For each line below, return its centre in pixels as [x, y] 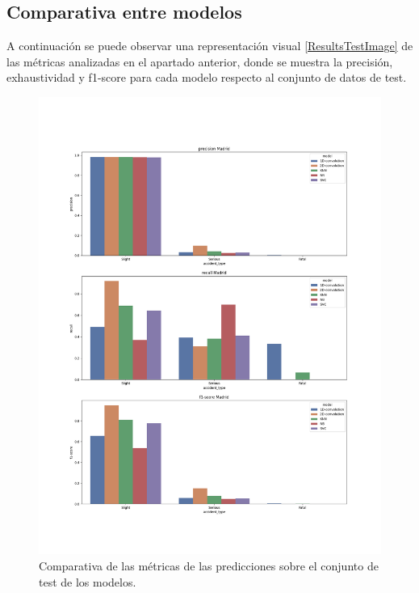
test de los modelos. [88, 581]
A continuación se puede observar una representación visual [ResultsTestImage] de [210, 46]
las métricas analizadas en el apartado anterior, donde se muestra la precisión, [200, 61]
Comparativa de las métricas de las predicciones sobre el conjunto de [209, 565]
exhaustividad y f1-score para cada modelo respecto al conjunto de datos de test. [207, 77]
